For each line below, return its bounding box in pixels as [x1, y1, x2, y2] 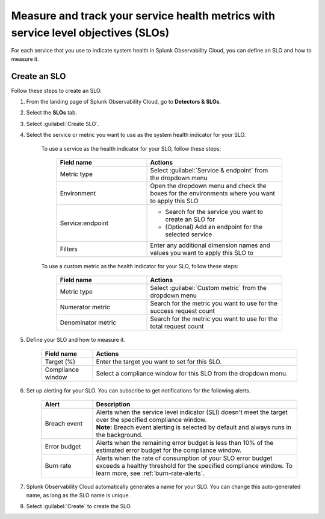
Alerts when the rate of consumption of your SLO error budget [96, 454, 273, 462]
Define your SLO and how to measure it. [26, 336, 126, 344]
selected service [165, 230, 212, 238]
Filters [60, 245, 78, 253]
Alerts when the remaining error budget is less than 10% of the [96, 439, 274, 447]
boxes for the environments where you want [150, 189, 275, 197]
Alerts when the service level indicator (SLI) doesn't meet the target [96, 408, 288, 417]
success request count [150, 307, 215, 315]
